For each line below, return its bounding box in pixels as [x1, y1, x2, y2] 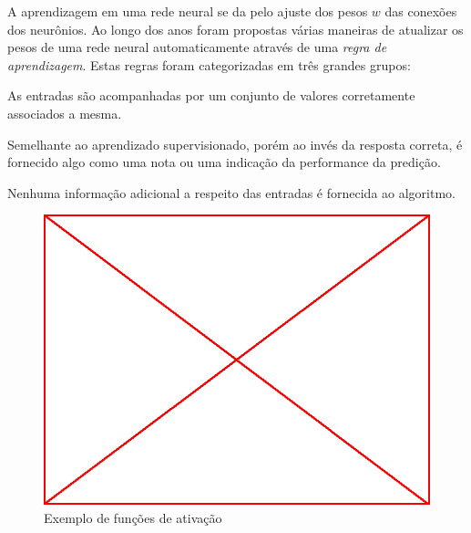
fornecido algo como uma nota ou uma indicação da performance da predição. [7, 152, 441, 172]
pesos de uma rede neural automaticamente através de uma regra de [7, 37, 387, 57]
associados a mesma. [7, 103, 122, 122]
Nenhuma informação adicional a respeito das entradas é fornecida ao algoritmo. [7, 183, 456, 202]
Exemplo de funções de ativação [44, 507, 222, 527]
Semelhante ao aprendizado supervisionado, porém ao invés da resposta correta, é [7, 134, 463, 153]
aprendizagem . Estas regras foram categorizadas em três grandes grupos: [7, 55, 411, 74]
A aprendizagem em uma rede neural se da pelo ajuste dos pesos [7, 2, 368, 20]
